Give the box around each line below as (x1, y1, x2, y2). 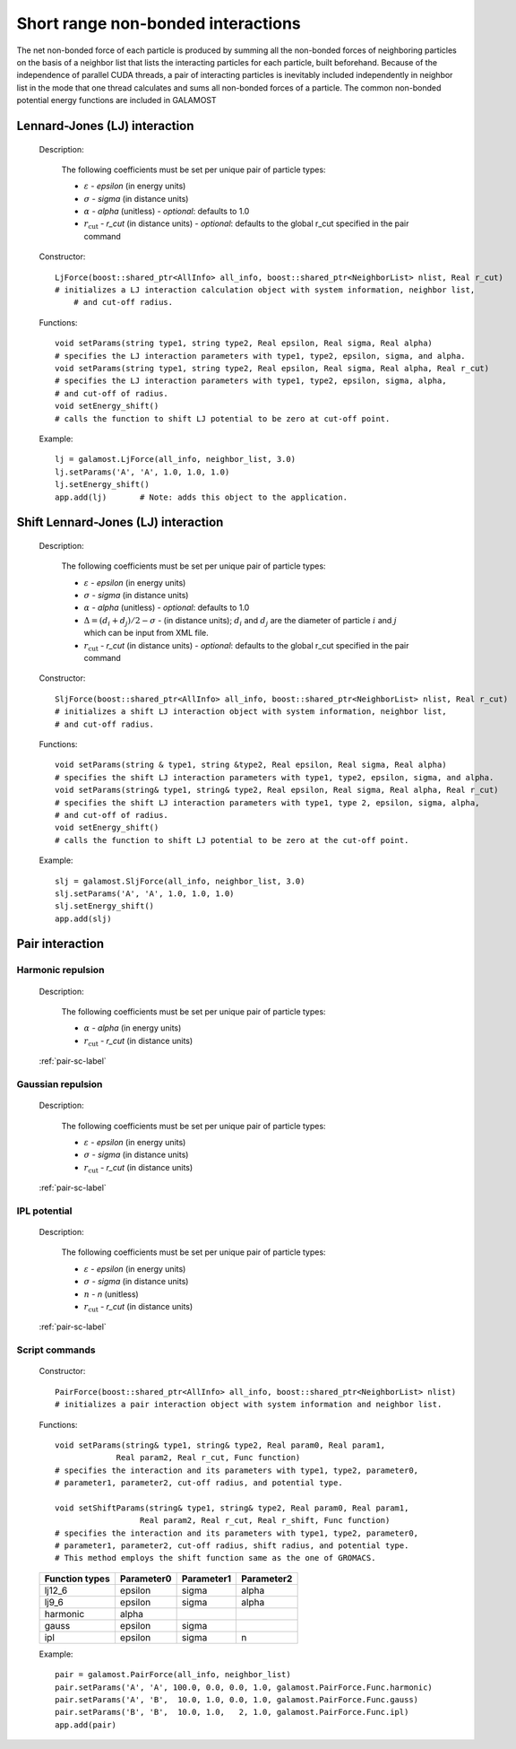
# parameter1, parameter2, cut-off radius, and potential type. (55, 1478, 344, 1488)
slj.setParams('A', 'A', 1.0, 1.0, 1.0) (55, 888, 235, 899)
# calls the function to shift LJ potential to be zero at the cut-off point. (55, 835, 409, 845)
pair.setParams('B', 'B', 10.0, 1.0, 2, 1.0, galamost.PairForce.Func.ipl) (55, 1707, 409, 1718)
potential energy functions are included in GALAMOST (16, 95, 217, 106)
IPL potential (16, 1205, 73, 1217)
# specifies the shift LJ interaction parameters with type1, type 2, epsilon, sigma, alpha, (55, 797, 480, 807)
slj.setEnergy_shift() (55, 901, 155, 911)
